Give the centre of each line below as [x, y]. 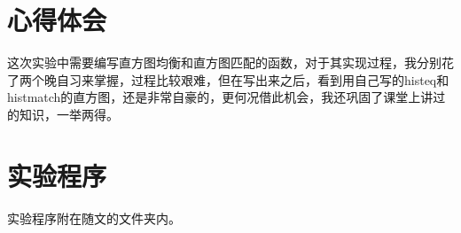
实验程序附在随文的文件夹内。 [94, 217]
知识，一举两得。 [69, 114]
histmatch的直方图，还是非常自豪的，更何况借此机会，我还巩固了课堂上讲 [220, 97]
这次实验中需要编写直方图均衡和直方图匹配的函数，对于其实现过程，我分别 [224, 62]
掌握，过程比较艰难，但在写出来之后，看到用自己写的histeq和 [271, 79]
